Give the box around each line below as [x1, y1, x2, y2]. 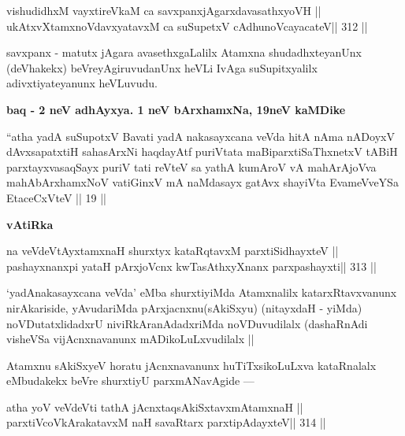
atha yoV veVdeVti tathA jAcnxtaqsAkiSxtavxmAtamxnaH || [6, 398, 303, 415]
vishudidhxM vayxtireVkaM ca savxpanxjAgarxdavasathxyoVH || [6, 2, 321, 18]
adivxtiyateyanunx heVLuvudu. [6, 75, 158, 91]
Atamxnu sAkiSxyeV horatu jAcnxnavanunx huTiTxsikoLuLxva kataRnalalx [6, 357, 377, 373]
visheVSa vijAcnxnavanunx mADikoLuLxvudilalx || [6, 331, 255, 347]
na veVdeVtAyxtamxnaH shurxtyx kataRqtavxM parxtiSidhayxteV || [6, 242, 339, 259]
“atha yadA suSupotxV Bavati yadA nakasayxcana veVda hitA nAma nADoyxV [6, 127, 395, 144]
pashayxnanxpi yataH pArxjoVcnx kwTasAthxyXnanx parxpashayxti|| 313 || [6, 257, 377, 274]
